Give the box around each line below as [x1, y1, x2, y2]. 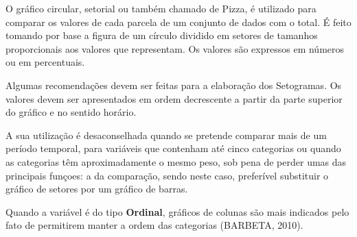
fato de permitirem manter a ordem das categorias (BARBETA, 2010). [5, 218, 303, 232]
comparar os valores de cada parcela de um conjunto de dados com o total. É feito [5, 14, 352, 29]
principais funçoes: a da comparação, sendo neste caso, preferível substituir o [5, 168, 329, 182]
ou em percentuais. [5, 55, 85, 69]
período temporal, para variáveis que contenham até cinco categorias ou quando [5, 141, 341, 155]
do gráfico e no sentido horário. [5, 105, 137, 119]
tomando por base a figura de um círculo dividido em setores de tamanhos [5, 28, 318, 42]
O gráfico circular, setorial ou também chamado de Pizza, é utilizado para [5, 1, 316, 15]
